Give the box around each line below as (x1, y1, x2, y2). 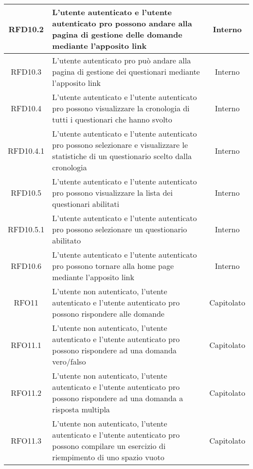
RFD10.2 (8, 23, 44, 35)
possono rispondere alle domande (52, 308, 164, 319)
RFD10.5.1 (8, 224, 45, 235)
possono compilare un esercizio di (52, 440, 166, 451)
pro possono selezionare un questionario (52, 224, 187, 235)
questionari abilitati (52, 198, 119, 209)
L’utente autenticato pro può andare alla (52, 55, 191, 66)
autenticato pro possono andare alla (52, 18, 192, 29)
